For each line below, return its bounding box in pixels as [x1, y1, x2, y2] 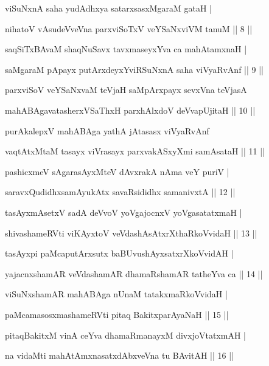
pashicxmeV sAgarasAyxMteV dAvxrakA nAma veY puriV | [5, 165, 229, 178]
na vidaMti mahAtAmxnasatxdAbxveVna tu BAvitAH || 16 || [5, 349, 234, 362]
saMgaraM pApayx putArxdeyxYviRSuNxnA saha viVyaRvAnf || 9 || [5, 63, 264, 75]
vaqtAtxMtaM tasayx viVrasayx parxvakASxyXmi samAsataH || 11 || [5, 145, 265, 157]
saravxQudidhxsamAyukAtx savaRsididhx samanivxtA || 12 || [5, 185, 236, 198]
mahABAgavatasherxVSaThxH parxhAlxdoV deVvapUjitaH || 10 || [5, 103, 256, 116]
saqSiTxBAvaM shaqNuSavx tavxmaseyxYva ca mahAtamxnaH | [5, 43, 247, 55]
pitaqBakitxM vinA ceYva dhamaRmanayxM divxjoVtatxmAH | [5, 328, 246, 341]
